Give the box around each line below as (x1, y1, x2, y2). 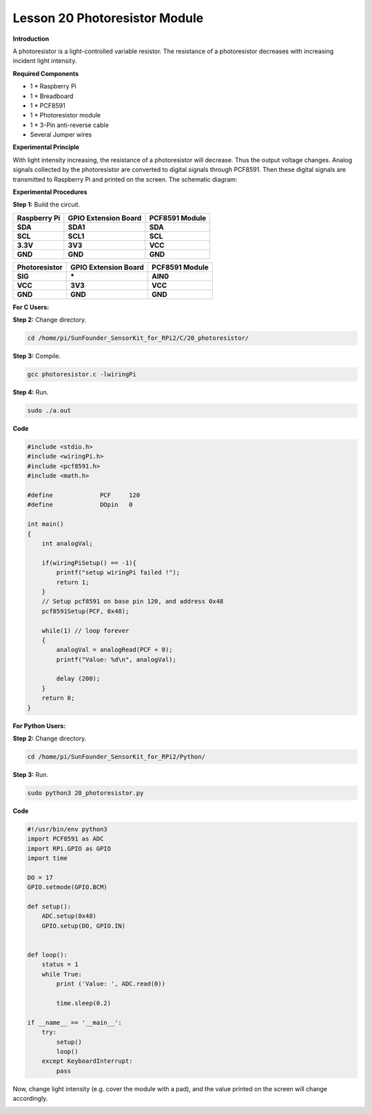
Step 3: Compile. (12, 352, 61, 361)
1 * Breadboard (30, 92, 74, 100)
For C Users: (12, 302, 50, 311)
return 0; (41, 694, 75, 702)
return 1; (56, 578, 90, 586)
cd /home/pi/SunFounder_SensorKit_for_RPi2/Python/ (27, 753, 206, 760)
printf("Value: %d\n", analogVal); (56, 655, 177, 663)
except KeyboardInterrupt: (41, 1057, 134, 1065)
